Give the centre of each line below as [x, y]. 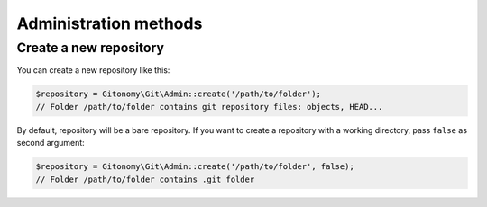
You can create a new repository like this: [93, 70]
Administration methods [110, 23]
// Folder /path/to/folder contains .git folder [145, 179]
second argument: [51, 143]
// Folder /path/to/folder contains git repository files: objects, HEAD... [209, 107]
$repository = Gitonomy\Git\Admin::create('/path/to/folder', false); [195, 167]
